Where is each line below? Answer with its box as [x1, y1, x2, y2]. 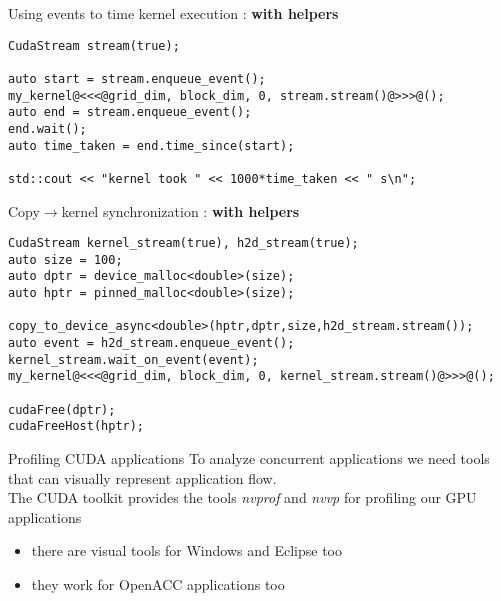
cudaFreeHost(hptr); [8, 419, 145, 434]
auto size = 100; [8, 252, 123, 267]
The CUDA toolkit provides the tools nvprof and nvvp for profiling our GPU [8, 487, 477, 508]
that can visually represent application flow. [8, 467, 277, 488]
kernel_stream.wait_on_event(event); [8, 352, 259, 367]
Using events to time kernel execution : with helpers [8, 3, 339, 23]
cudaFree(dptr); [8, 402, 116, 417]
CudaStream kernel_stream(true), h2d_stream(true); [8, 236, 359, 251]
